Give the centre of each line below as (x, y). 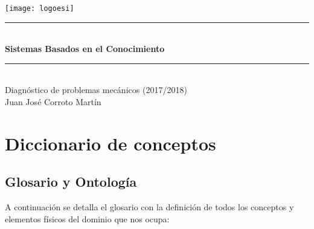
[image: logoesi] (40, 8)
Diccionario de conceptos (111, 143)
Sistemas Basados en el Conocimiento (85, 49)
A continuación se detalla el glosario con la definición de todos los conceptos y (149, 207)
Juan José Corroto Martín (53, 102)
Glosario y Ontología (71, 182)
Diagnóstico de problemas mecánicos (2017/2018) (96, 90)
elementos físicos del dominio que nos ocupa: (87, 218)
